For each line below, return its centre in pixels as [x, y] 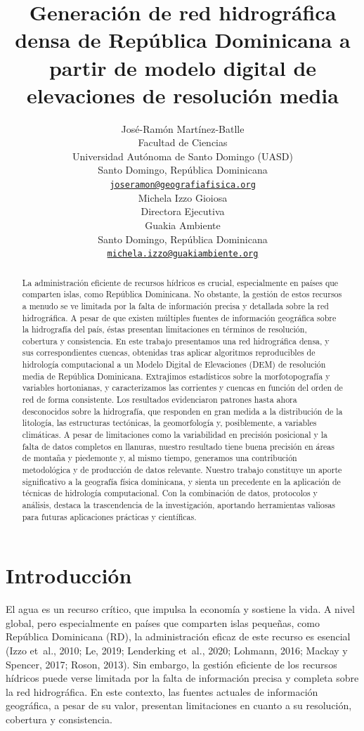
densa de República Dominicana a [183, 40]
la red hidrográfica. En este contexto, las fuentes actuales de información [162, 691]
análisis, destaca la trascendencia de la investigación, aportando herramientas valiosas [179, 505]
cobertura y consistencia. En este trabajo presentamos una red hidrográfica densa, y [176, 341]
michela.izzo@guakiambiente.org [183, 254]
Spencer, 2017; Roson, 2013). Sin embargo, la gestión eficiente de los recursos [171, 664]
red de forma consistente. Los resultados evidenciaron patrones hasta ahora [160, 400]
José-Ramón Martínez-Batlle [183, 128]
